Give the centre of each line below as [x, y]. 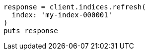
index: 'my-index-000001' [62, 15]
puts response [31, 31]
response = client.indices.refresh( [75, 7]
